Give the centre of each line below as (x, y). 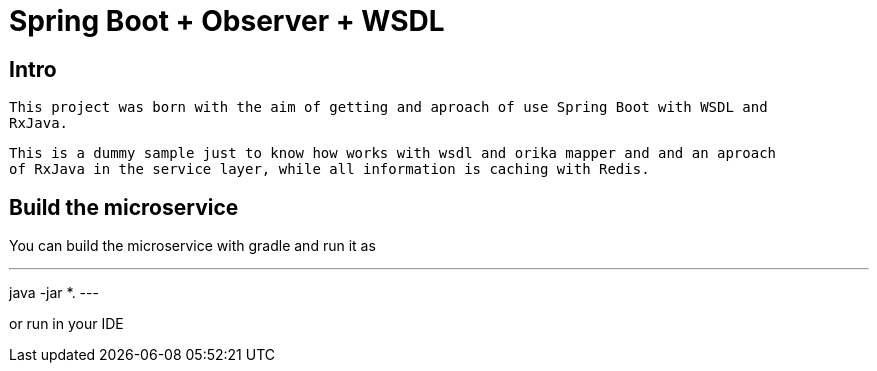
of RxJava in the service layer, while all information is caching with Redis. (329, 169)
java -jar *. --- (54, 293)
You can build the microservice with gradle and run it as (192, 246)
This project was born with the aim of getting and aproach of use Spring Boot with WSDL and (388, 107)
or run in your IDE (66, 324)
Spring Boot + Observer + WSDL (227, 21)
